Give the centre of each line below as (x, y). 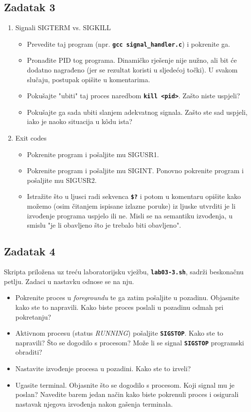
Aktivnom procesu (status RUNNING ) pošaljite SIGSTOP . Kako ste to (119, 333)
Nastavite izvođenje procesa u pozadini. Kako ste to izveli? (103, 368)
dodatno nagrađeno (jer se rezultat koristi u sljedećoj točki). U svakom (132, 70)
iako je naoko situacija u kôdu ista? (80, 121)
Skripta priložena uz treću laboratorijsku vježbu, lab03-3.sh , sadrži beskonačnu (124, 272)
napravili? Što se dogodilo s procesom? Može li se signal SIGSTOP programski (130, 342)
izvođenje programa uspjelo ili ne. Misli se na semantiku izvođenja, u (130, 215)
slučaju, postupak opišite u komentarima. (89, 79)
